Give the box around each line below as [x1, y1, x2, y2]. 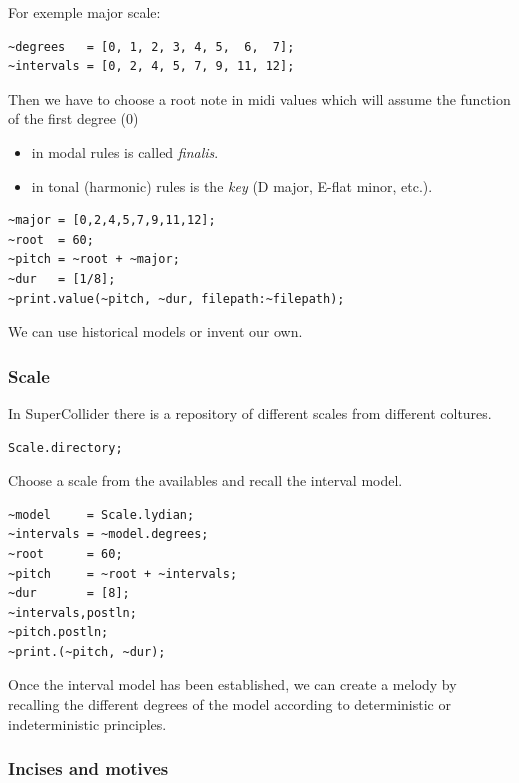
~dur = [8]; [8, 586, 130, 601]
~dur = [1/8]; [8, 271, 116, 286]
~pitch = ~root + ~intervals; [8, 566, 238, 581]
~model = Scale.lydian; [8, 507, 195, 522]
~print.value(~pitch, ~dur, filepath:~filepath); [8, 291, 345, 306]
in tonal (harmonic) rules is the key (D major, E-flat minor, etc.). [31, 175, 433, 196]
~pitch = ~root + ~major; [8, 252, 180, 267]
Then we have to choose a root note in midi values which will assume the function [8, 88, 511, 109]
